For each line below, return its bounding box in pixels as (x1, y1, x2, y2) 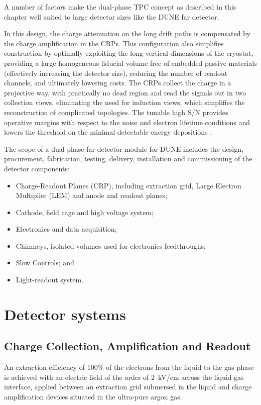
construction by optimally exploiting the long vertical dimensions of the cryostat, (4, 48, 253, 58)
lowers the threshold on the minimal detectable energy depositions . (4, 127, 212, 137)
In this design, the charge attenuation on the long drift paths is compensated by (4, 28, 250, 39)
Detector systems (4, 303, 126, 324)
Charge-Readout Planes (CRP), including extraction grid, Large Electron (16, 180, 241, 190)
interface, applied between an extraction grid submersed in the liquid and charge (4, 381, 252, 392)
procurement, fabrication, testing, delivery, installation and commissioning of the (4, 153, 252, 164)
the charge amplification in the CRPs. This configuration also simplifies (4, 38, 224, 48)
